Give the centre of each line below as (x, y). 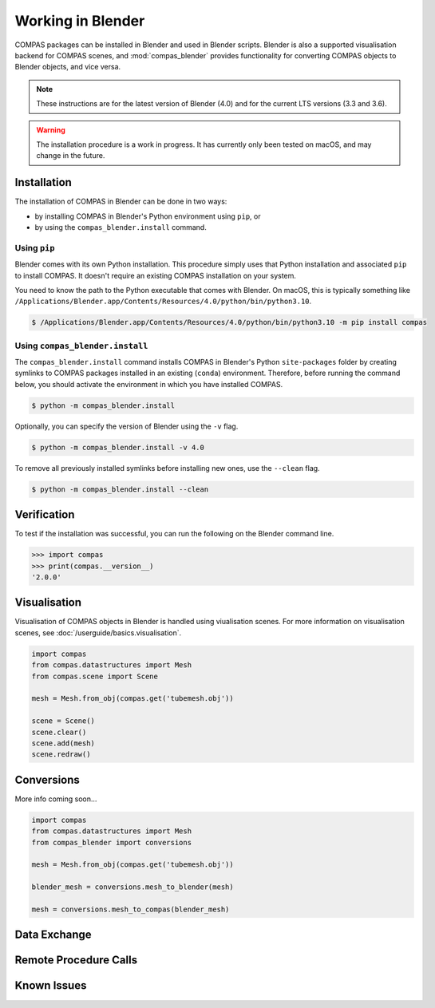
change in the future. (71, 156)
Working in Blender (80, 21)
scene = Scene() (63, 721)
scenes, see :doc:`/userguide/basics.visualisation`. (98, 632)
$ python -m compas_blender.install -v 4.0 (118, 447)
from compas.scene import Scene (95, 676)
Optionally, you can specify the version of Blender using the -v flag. (127, 426)
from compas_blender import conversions (111, 842)
